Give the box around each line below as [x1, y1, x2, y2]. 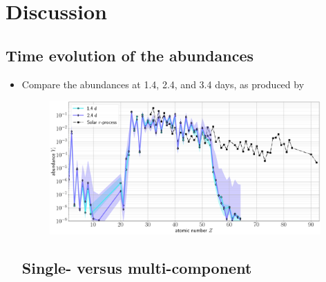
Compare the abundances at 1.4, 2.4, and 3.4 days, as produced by [21, 77, 305, 91]
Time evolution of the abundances [6, 44, 253, 66]
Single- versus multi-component [21, 257, 252, 279]
